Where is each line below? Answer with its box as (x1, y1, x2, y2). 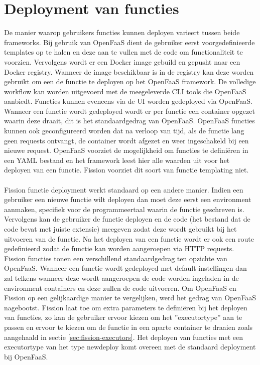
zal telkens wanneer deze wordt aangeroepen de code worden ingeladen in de (4, 272, 239, 283)
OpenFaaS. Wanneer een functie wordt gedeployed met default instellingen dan (4, 263, 247, 273)
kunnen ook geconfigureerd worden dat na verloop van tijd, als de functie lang (4, 125, 244, 136)
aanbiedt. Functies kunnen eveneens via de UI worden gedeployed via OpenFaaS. (4, 96, 252, 106)
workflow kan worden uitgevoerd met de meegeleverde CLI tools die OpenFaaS (4, 86, 246, 96)
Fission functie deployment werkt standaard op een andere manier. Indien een (4, 184, 243, 195)
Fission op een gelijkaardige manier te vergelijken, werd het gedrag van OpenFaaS (4, 292, 256, 303)
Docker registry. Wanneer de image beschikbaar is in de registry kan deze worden (4, 66, 254, 77)
